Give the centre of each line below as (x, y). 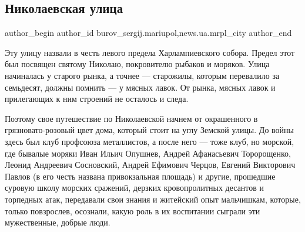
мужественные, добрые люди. (58, 222)
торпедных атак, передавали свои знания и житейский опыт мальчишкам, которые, (153, 199)
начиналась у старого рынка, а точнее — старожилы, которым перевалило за (142, 75)
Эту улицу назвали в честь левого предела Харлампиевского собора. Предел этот (150, 52)
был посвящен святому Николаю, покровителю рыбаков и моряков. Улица (137, 64)
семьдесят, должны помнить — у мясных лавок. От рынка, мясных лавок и (140, 87)
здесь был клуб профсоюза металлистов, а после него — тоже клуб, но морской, (150, 141)
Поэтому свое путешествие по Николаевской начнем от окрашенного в (131, 118)
